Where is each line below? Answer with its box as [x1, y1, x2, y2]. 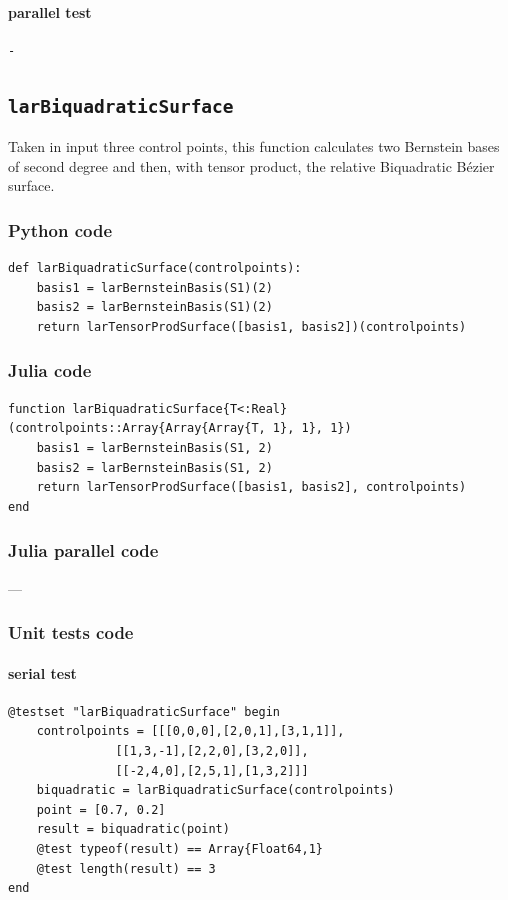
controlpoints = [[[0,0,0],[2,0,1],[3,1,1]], [36, 724, 345, 739]
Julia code [8, 358, 92, 383]
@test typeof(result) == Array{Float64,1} [36, 841, 323, 856]
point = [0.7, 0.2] [36, 802, 166, 817]
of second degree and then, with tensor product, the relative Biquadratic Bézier [8, 155, 495, 176]
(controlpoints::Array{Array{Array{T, [8, 421, 266, 436]
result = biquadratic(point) [36, 822, 230, 837]
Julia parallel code [8, 538, 159, 563]
